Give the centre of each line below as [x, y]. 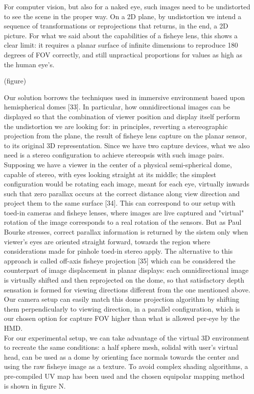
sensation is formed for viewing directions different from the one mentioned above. [127, 289]
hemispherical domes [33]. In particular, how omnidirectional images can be [117, 107]
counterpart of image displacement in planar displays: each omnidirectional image [126, 270]
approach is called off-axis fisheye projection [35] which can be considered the [120, 260]
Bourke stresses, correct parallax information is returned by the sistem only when [126, 232]
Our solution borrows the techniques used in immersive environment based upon [125, 97]
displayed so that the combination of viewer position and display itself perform [122, 116]
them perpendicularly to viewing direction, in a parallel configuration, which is [122, 308]
